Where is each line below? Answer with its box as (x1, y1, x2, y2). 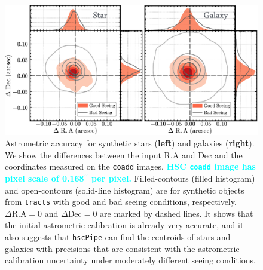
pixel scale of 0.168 (5, 172, 84, 185)
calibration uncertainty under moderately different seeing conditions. (5, 254, 256, 266)
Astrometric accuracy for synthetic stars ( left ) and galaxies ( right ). (5, 137, 255, 149)
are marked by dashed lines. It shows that (100, 207, 253, 219)
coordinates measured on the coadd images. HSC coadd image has (5, 160, 256, 173)
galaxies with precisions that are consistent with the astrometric (5, 242, 240, 254)
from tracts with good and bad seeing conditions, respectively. (5, 195, 237, 208)
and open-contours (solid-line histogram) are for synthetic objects (5, 183, 244, 196)
